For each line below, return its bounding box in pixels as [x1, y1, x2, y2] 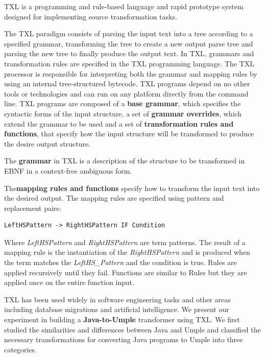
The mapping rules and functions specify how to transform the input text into [4, 182, 260, 193]
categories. [4, 344, 37, 354]
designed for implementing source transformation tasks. [4, 11, 177, 21]
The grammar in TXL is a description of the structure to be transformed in [4, 155, 245, 166]
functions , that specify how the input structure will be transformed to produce [4, 128, 254, 139]
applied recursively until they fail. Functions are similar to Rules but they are [4, 267, 247, 277]
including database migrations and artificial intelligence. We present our [4, 304, 229, 315]
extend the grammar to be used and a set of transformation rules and [4, 118, 234, 129]
